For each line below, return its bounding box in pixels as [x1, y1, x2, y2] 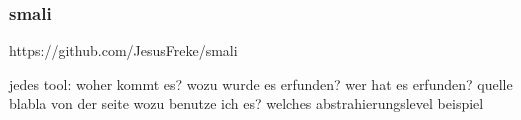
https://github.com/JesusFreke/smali [9, 40, 238, 61]
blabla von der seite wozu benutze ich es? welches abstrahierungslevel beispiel [9, 93, 484, 114]
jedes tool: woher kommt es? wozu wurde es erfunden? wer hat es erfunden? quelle [9, 73, 513, 94]
